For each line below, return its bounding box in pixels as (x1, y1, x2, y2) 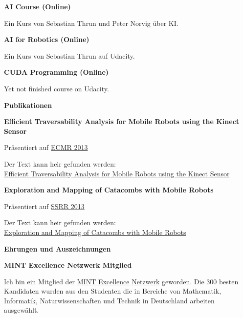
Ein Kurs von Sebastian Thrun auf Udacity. (4, 50, 135, 61)
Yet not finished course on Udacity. (4, 83, 109, 93)
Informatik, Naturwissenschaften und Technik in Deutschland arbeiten (4, 295, 215, 305)
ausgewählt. (4, 305, 39, 315)
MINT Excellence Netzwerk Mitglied (4, 260, 132, 270)
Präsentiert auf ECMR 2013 (4, 142, 88, 152)
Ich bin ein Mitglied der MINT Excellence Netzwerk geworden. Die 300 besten (4, 276, 239, 286)
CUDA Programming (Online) (4, 67, 109, 77)
